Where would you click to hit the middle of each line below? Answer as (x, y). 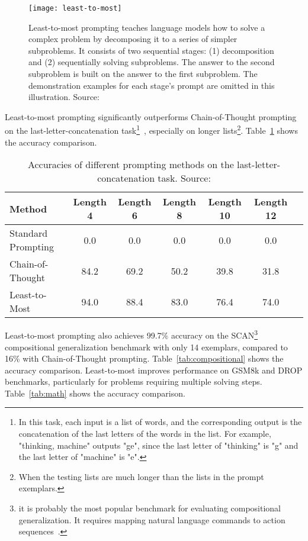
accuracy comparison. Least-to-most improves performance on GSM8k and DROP (154, 370)
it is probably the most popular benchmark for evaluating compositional (150, 508)
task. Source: (184, 178)
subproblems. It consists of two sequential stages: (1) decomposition (151, 50)
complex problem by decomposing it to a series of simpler (133, 39)
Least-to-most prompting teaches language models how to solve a (147, 27)
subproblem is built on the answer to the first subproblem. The (143, 74)
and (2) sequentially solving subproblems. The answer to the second (152, 62)
